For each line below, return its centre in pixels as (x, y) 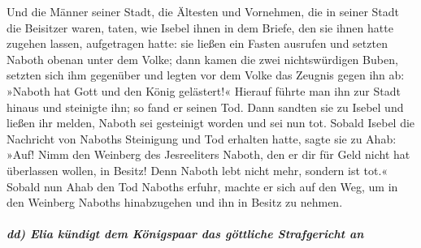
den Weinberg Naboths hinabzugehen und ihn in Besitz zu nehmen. (175, 202)
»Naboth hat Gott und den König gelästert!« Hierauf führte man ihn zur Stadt (204, 90)
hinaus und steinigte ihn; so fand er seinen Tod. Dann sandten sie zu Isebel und (205, 107)
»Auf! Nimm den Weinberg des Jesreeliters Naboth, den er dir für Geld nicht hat (208, 154)
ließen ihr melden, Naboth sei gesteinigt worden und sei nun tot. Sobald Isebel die (211, 123)
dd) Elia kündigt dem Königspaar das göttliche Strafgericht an (185, 234)
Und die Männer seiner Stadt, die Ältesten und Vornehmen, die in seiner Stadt (203, 11)
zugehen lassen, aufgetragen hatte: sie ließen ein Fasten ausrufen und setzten (197, 43)
